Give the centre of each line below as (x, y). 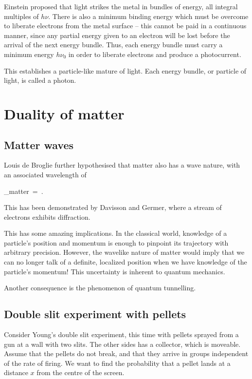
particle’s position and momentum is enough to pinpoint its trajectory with (116, 242)
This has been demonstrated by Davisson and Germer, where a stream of (113, 207)
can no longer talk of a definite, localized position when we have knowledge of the (126, 262)
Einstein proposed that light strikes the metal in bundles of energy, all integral (121, 6)
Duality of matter (64, 113)
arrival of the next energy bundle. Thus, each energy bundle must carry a (113, 45)
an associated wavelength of (45, 174)
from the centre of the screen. (81, 372)
